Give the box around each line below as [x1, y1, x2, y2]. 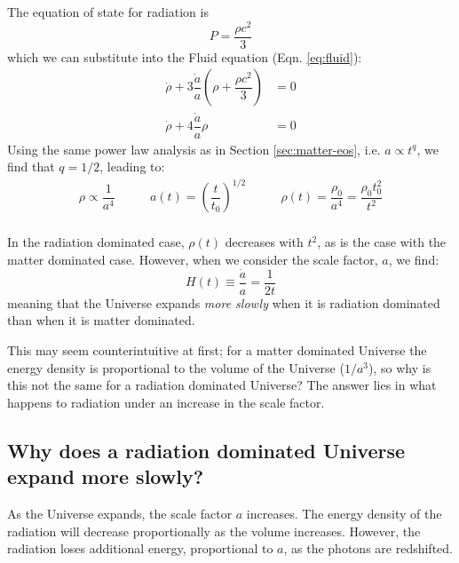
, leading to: [99, 157, 165, 176]
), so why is [368, 358, 431, 377]
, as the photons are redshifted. [283, 539, 453, 558]
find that [7, 157, 55, 176]
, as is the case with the [317, 233, 447, 251]
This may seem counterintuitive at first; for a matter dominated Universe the [7, 341, 427, 360]
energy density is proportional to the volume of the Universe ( [7, 358, 344, 377]
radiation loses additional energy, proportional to [7, 539, 273, 558]
